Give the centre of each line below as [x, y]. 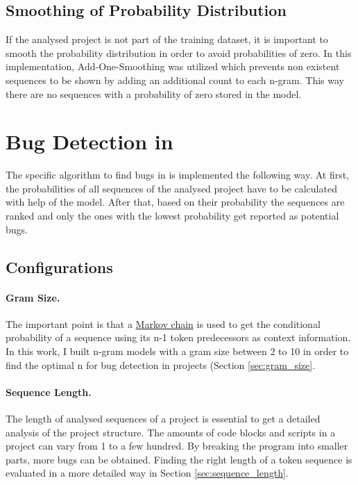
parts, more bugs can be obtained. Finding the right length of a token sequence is [179, 459]
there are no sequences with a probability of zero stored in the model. [154, 93]
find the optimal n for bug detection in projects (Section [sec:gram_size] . [161, 364]
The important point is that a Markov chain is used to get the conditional [163, 323]
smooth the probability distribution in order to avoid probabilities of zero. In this [179, 52]
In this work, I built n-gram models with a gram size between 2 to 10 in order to [177, 351]
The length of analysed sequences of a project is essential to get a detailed [163, 419]
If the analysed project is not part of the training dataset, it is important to [167, 39]
